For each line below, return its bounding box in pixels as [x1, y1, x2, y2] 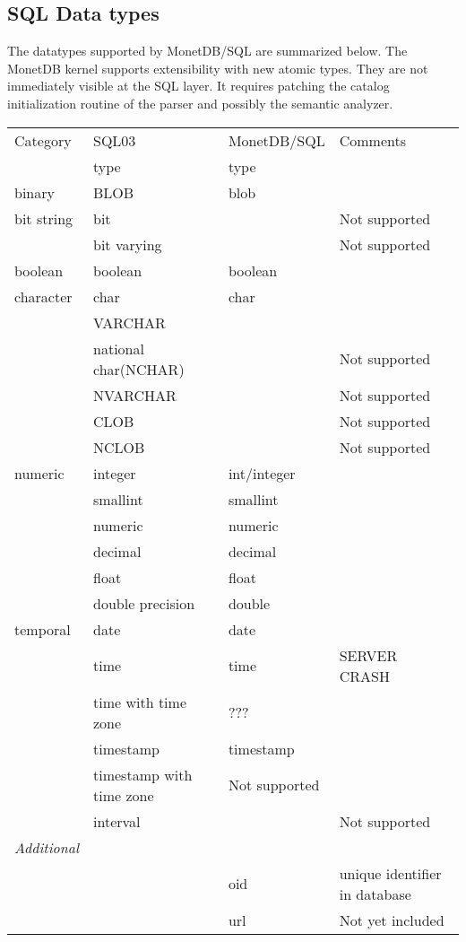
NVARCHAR [93, 384, 177, 406]
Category [14, 129, 72, 151]
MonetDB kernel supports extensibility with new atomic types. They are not [7, 58, 428, 77]
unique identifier [339, 862, 442, 884]
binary [14, 181, 55, 203]
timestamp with [93, 763, 193, 785]
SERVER [339, 644, 398, 666]
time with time [93, 691, 186, 712]
